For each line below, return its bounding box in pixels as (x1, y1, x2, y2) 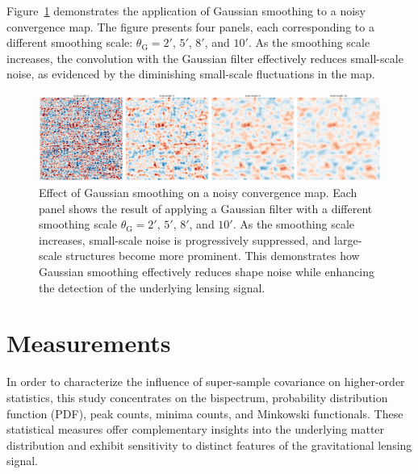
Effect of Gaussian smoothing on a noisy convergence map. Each (39, 184, 357, 201)
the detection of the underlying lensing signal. (39, 279, 265, 296)
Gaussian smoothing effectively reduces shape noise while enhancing (39, 263, 374, 280)
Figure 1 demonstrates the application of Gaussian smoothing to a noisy (6, 2, 366, 19)
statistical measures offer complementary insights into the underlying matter (6, 421, 385, 438)
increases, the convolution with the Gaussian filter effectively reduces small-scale (6, 49, 403, 66)
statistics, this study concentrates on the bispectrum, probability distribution (6, 388, 388, 405)
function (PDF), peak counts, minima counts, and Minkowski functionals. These (6, 405, 403, 422)
